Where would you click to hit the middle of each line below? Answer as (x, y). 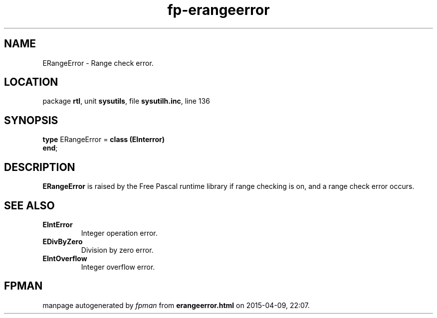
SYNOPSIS (31, 120)
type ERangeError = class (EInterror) (104, 140)
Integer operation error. (119, 233)
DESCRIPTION (40, 167)
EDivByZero (63, 241)
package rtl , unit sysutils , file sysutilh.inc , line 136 (126, 101)
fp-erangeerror (218, 10)
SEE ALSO (29, 205)
